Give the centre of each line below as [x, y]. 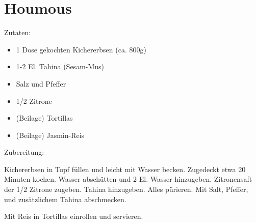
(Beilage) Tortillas [44, 118]
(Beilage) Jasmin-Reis [50, 135]
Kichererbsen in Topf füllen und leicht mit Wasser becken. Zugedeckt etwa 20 [125, 169]
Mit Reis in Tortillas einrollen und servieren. [74, 216]
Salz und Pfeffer [41, 83]
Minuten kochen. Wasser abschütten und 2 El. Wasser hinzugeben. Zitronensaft [128, 179]
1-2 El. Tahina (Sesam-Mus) [60, 66]
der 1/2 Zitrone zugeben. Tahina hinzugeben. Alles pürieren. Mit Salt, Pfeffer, [126, 189]
